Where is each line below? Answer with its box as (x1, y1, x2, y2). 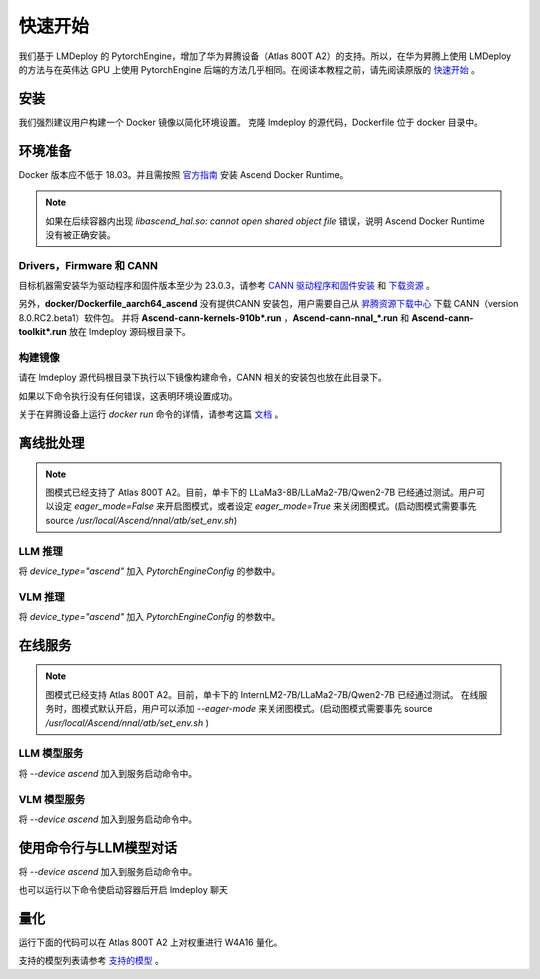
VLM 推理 (18, 590, 65, 604)
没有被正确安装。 (45, 228, 116, 240)
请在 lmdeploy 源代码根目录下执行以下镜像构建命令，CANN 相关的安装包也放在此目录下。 (18, 371, 387, 384)
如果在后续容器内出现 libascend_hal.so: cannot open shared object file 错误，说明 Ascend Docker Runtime (45, 215, 485, 227)
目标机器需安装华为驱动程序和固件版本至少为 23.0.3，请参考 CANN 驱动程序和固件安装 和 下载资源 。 (18, 280, 435, 292)
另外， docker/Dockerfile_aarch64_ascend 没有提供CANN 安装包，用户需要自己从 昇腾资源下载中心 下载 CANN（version (18, 298, 519, 310)
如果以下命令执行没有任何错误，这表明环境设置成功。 (18, 390, 238, 402)
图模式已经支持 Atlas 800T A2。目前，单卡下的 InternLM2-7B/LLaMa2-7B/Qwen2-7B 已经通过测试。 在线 (45, 688, 479, 700)
